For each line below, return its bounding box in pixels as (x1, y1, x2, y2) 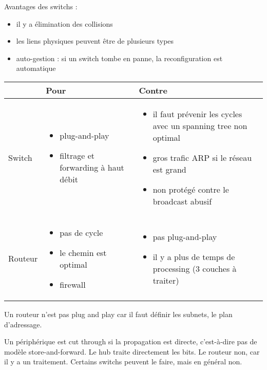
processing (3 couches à (152, 262, 237, 274)
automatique (16, 63, 56, 73)
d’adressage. (4, 319, 42, 329)
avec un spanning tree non (152, 119, 247, 132)
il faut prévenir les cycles (152, 107, 242, 120)
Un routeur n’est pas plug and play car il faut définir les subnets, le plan (4, 308, 233, 319)
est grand (152, 163, 186, 175)
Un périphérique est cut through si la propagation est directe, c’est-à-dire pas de (4, 336, 257, 347)
